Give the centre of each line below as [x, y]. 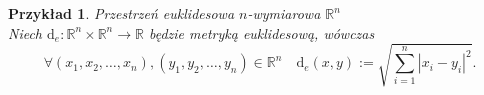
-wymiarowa [284, 13]
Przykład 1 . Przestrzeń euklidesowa [121, 13]
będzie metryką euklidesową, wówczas [261, 32]
